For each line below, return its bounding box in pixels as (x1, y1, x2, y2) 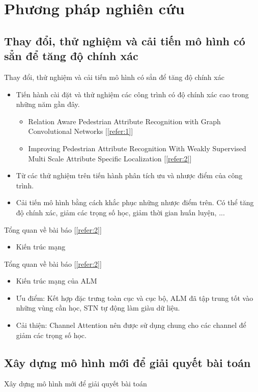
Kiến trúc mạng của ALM (16, 275, 97, 286)
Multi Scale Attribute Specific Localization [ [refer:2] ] (28, 153, 192, 163)
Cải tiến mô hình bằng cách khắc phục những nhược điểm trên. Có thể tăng (16, 197, 254, 208)
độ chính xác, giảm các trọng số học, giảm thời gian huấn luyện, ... (16, 207, 225, 217)
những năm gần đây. (16, 99, 80, 109)
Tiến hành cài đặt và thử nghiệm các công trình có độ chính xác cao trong (16, 89, 249, 99)
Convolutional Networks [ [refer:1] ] (28, 126, 133, 136)
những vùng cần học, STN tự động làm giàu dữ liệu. (16, 302, 180, 313)
